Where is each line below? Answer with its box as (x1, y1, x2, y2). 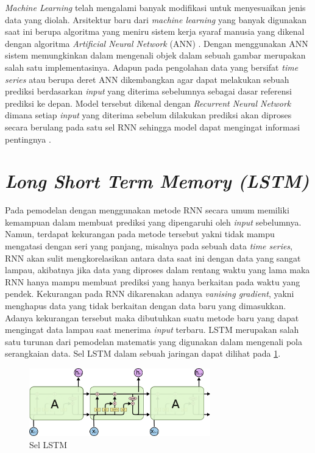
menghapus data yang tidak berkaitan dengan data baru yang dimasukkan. (5, 299, 286, 312)
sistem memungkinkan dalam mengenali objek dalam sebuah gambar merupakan (5, 49, 306, 62)
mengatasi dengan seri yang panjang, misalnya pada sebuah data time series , (5, 240, 292, 252)
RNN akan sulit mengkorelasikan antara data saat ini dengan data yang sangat (5, 251, 301, 264)
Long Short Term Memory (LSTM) (5, 168, 310, 194)
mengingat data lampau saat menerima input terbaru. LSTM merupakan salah (5, 323, 299, 336)
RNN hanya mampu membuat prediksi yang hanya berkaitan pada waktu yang (5, 275, 300, 288)
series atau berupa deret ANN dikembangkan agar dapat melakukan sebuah (5, 73, 289, 85)
